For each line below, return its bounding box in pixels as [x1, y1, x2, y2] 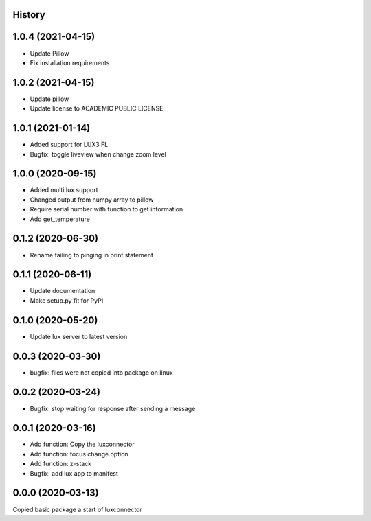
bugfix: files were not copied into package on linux [30, 368, 173, 377]
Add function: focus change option [30, 450, 128, 458]
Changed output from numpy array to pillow [30, 196, 154, 204]
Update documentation [30, 287, 95, 295]
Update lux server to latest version [30, 332, 128, 340]
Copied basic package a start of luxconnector [12, 505, 142, 513]
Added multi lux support [30, 186, 99, 194]
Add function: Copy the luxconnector [30, 440, 135, 449]
